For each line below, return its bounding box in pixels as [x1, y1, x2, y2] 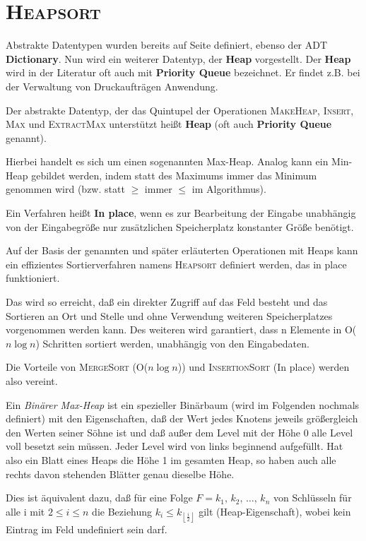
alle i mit [6, 504, 45, 518]
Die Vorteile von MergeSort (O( [6, 359, 148, 374]
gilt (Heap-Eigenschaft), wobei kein [199, 504, 351, 518]
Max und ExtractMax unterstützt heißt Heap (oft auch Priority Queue [6, 117, 332, 131]
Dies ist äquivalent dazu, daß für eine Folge [6, 490, 193, 505]
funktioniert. [6, 270, 60, 285]
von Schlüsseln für [273, 490, 352, 505]
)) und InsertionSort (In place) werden [177, 359, 350, 374]
